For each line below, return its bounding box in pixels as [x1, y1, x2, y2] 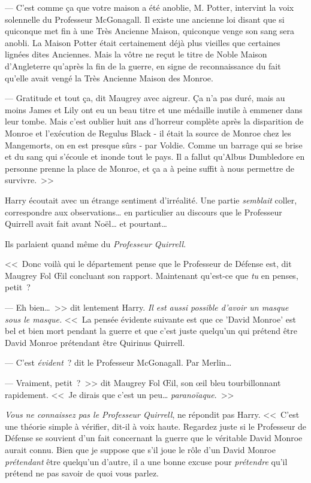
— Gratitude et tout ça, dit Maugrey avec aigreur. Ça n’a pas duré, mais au [5, 92, 285, 104]
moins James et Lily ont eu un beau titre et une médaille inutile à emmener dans [5, 103, 303, 116]
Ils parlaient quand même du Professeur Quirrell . [5, 237, 186, 250]
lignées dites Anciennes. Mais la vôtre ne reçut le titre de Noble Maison [5, 48, 267, 60]
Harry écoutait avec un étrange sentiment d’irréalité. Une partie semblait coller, [5, 193, 297, 206]
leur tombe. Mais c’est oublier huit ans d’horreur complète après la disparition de [5, 115, 304, 127]
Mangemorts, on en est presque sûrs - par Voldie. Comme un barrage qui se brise [5, 138, 303, 151]
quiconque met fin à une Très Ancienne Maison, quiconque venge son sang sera [5, 25, 295, 37]
